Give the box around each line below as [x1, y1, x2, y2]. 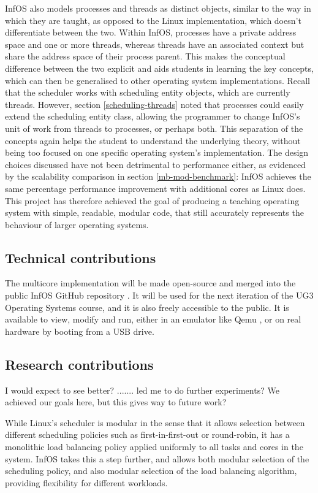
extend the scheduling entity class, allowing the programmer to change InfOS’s [5, 110, 300, 123]
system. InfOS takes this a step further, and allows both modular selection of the [5, 452, 309, 465]
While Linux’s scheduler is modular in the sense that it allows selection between [5, 416, 305, 429]
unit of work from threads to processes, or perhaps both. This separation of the [5, 121, 303, 134]
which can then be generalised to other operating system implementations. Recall [5, 74, 310, 86]
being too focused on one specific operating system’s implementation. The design [5, 146, 309, 159]
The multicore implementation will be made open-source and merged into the [5, 277, 296, 289]
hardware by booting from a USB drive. [5, 324, 154, 337]
